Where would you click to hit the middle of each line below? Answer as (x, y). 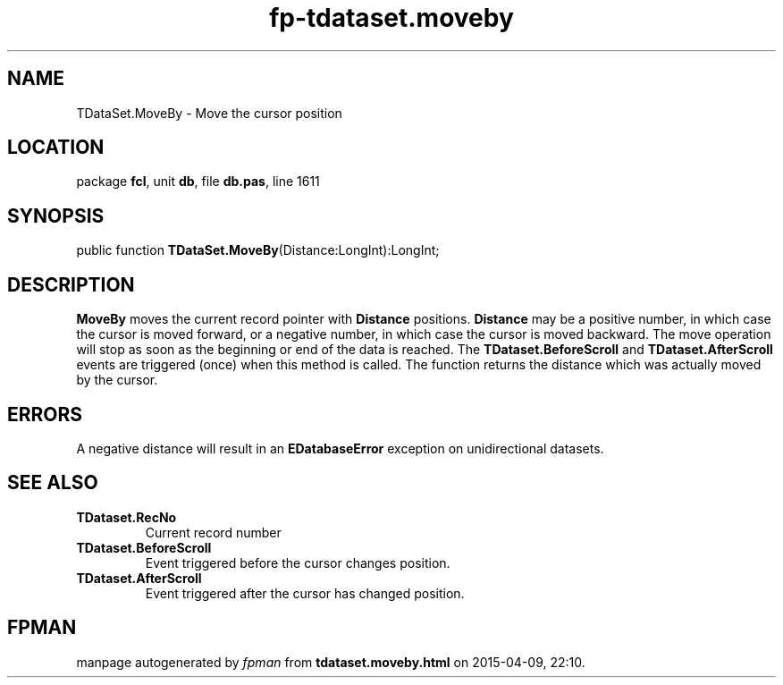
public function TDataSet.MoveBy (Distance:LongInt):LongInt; (258, 250)
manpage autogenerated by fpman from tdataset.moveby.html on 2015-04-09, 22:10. (331, 662)
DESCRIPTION (71, 284)
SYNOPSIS (56, 216)
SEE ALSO (53, 483)
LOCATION (56, 148)
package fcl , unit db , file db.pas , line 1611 (198, 182)
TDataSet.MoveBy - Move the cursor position (209, 113)
